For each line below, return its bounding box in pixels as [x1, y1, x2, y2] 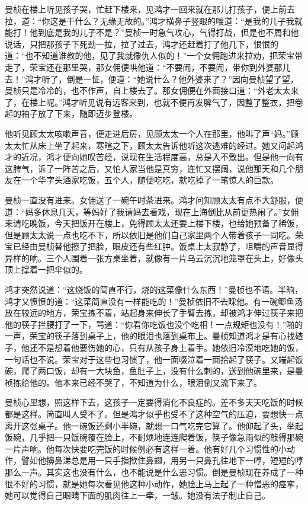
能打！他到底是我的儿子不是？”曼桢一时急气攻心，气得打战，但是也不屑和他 [5, 26, 299, 39]
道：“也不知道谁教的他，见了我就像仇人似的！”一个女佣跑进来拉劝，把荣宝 [5, 49, 295, 62]
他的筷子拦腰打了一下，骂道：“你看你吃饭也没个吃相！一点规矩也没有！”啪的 [5, 318, 303, 330]
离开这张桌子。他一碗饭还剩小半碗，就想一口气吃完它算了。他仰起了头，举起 [5, 419, 303, 432]
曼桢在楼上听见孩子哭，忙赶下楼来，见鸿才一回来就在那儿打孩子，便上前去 [5, 3, 295, 15]
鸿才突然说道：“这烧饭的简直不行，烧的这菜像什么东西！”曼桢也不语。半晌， [5, 283, 303, 296]
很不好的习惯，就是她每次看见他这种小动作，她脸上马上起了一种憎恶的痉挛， [5, 477, 303, 490]
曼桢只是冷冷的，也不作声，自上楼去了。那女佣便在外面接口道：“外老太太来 [5, 84, 299, 97]
